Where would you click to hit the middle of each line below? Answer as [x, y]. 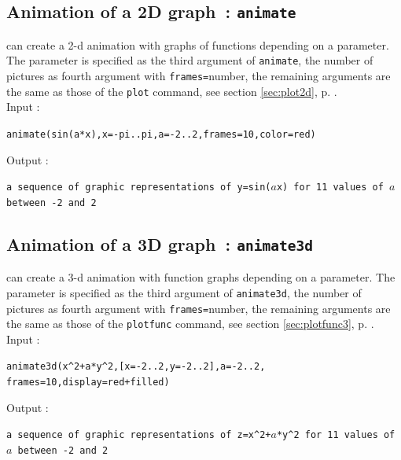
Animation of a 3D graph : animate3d [160, 243]
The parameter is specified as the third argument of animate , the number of [190, 60]
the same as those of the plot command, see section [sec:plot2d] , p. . [172, 91]
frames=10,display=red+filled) [88, 383]
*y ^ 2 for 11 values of [336, 435]
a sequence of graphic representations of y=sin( [139, 188]
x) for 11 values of [330, 188]
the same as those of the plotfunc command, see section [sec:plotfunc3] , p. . [190, 324]
